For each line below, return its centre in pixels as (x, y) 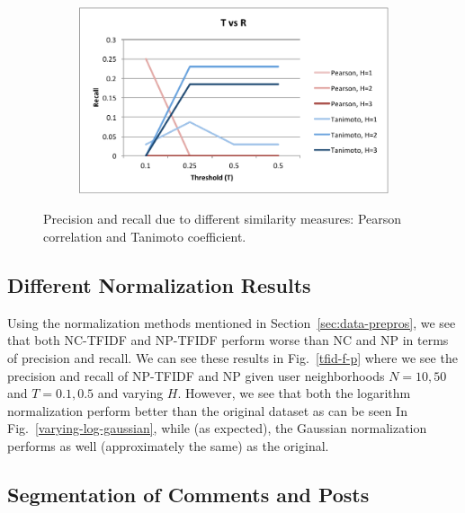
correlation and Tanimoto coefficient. (145, 236)
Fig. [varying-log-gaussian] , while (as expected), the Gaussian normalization (217, 428)
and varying (130, 393)
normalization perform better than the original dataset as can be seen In (207, 410)
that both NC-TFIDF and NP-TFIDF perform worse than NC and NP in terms (228, 340)
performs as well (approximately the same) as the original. (168, 445)
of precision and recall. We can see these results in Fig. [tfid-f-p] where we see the (232, 357)
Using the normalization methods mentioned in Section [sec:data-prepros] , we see (232, 322)
